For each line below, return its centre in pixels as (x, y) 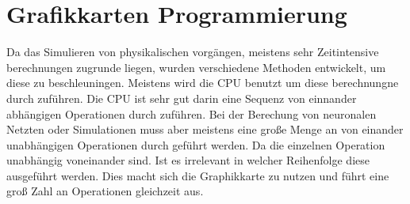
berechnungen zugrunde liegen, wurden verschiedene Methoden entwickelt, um (196, 67)
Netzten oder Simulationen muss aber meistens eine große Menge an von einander (205, 129)
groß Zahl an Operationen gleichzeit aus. (105, 191)
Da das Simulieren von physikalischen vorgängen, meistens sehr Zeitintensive (193, 52)
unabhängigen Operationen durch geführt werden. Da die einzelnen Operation (196, 144)
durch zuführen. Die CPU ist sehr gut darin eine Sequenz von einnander (182, 98)
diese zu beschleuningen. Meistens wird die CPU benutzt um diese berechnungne (203, 83)
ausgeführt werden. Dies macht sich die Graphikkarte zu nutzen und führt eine (198, 175)
